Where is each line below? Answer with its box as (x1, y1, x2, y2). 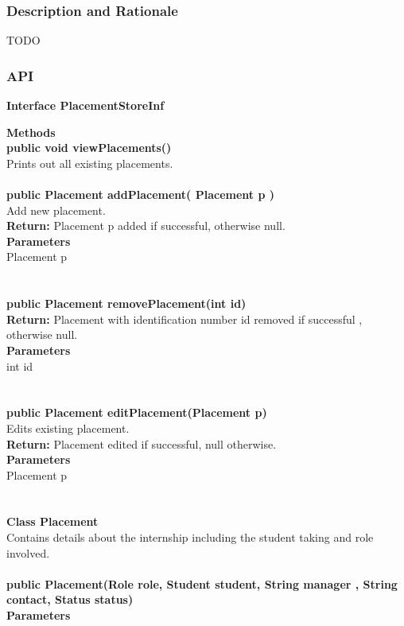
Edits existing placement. (6, 419, 130, 436)
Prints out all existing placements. (6, 154, 173, 171)
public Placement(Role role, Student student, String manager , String (6, 575, 398, 592)
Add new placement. (6, 201, 106, 218)
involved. (6, 544, 50, 561)
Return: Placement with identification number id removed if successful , (6, 310, 363, 327)
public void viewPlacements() (6, 139, 172, 156)
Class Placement (6, 513, 99, 530)
